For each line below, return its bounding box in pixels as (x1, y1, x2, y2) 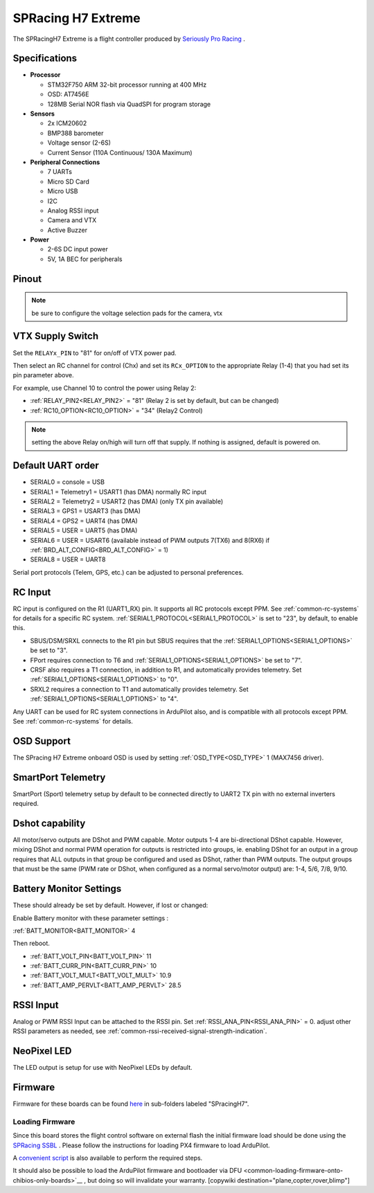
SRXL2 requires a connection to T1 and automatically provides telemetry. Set (30, 685, 249, 693)
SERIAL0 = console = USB (30, 478, 105, 486)
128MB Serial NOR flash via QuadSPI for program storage (47, 100, 211, 108)
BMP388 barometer (47, 129, 104, 137)
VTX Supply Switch (12, 330, 99, 342)
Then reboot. (12, 939, 50, 948)
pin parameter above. (12, 371, 74, 379)
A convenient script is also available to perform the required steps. (12, 1154, 203, 1162)
